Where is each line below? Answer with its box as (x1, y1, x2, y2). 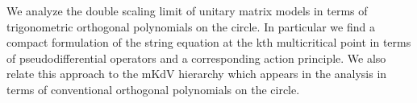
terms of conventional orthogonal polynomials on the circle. (6, 80, 300, 97)
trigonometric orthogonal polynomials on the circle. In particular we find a (6, 18, 375, 35)
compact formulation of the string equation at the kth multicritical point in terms (6, 34, 411, 51)
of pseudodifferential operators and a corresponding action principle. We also (6, 49, 386, 66)
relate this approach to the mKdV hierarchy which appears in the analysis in (6, 65, 387, 82)
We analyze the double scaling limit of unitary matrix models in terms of (6, 2, 368, 19)
